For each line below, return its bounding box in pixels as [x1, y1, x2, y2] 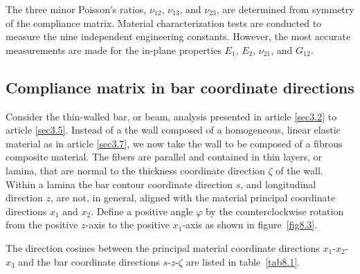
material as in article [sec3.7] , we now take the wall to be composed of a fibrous [6, 136, 343, 150]
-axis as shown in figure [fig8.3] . [182, 217, 318, 232]
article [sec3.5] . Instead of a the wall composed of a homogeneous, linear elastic [6, 122, 341, 137]
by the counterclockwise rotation [205, 203, 344, 218]
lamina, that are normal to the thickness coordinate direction [6, 163, 265, 177]
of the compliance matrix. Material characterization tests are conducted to [6, 15, 322, 30]
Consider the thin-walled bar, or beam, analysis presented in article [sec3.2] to [6, 109, 337, 123]
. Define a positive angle [91, 203, 193, 218]
